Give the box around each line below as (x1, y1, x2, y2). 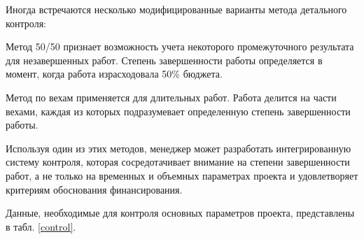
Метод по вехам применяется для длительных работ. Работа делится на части (6, 89, 337, 104)
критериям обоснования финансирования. (6, 182, 183, 196)
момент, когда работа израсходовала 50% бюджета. (6, 66, 223, 81)
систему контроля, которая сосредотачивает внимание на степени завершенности (6, 154, 350, 169)
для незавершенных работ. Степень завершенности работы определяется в (6, 52, 323, 67)
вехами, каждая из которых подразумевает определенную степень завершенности (6, 103, 351, 118)
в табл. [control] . (6, 219, 76, 233)
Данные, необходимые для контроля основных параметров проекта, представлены (6, 205, 355, 220)
